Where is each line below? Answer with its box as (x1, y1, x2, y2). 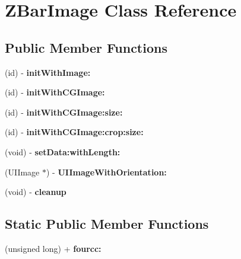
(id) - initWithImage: (5, 66, 91, 78)
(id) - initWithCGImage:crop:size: (5, 126, 144, 138)
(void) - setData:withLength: (5, 145, 120, 158)
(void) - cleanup (5, 186, 66, 198)
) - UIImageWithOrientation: (46, 165, 167, 178)
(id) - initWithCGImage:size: (5, 105, 123, 118)
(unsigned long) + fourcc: (5, 242, 102, 254)
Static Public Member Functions (5, 215, 209, 233)
